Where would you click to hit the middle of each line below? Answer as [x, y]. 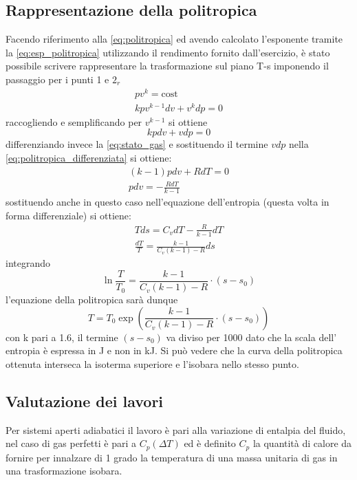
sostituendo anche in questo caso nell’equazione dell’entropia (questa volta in [167, 201]
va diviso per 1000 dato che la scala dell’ [251, 337]
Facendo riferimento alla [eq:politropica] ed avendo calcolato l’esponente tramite [174, 39]
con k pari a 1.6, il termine [62, 337]
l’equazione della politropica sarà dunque [92, 299]
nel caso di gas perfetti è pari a [71, 443]
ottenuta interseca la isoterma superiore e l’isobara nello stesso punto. [152, 363]
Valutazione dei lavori [85, 401]
